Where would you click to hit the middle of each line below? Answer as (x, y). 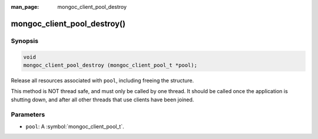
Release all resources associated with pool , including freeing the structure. (102, 80)
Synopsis (24, 41)
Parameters (28, 115)
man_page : (25, 7)
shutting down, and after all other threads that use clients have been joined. (102, 100)
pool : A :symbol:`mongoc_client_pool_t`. (75, 126)
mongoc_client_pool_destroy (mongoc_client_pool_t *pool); (110, 65)
